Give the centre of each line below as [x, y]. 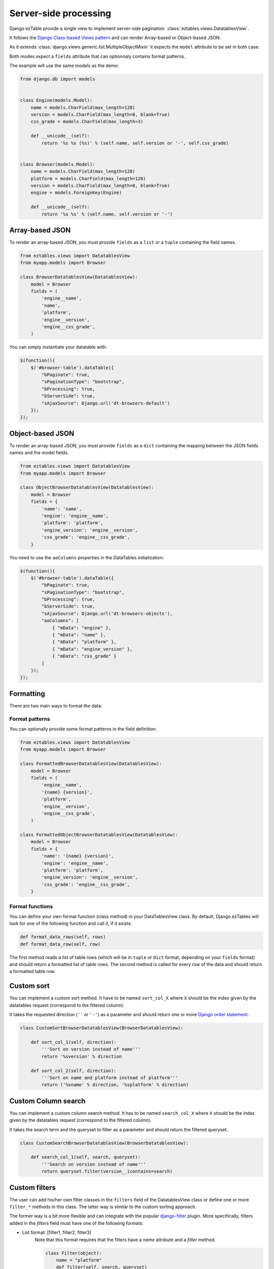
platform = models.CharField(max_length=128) [88, 178]
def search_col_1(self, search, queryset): [85, 1157]
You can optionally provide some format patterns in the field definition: [83, 729]
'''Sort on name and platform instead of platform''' [110, 1078]
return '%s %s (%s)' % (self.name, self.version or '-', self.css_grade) [135, 143]
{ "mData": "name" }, [79, 635]
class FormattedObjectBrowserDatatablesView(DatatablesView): [99, 835]
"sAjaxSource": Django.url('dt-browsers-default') [106, 403]
